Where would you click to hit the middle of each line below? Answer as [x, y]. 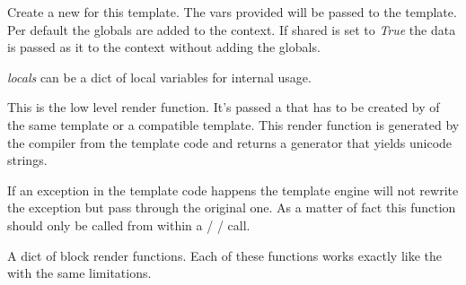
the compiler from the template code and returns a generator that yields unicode [230, 142]
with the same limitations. [79, 273]
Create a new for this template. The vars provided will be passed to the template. [232, 12]
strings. [27, 160]
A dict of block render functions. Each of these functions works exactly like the [225, 255]
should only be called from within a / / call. [129, 225]
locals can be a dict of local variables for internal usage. [159, 77]
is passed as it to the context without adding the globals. [164, 47]
